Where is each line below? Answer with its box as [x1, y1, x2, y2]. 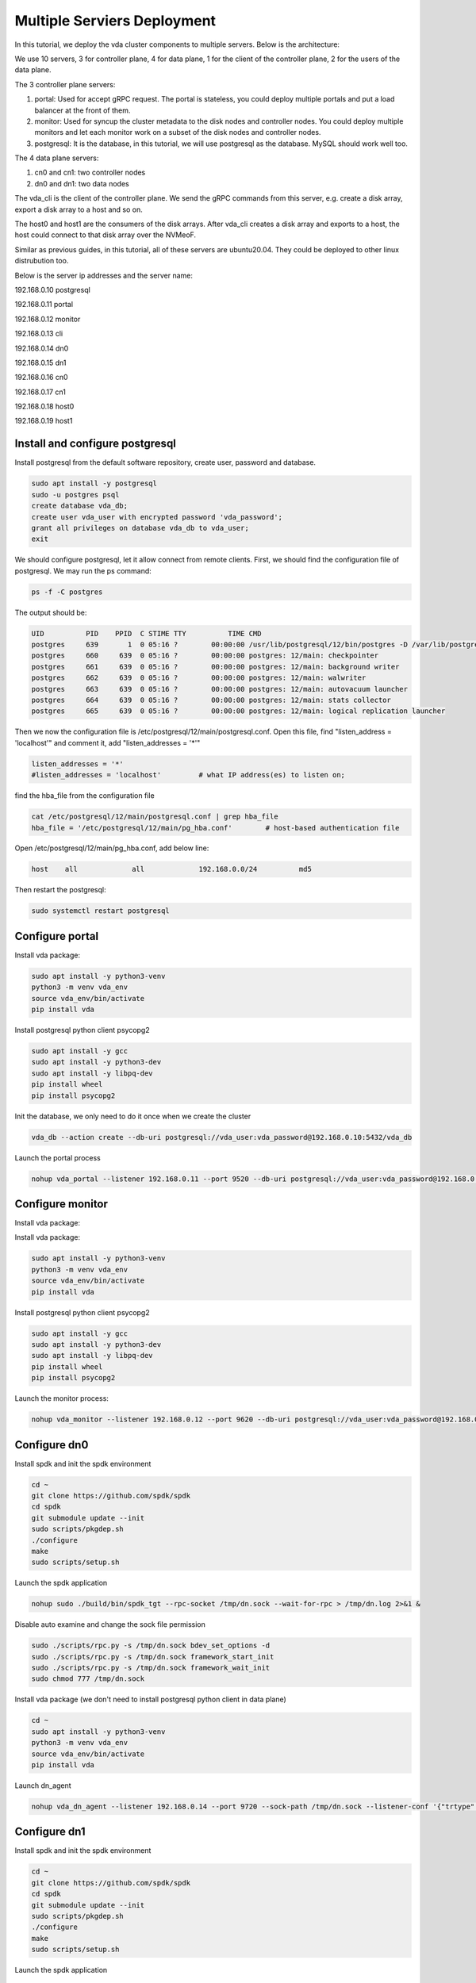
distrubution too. [14, 256, 69, 266]
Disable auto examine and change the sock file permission [14, 1620, 205, 1629]
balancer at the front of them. [34, 105, 131, 115]
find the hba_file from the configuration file [14, 791, 155, 800]
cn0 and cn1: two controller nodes [34, 167, 146, 178]
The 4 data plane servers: [14, 153, 99, 163]
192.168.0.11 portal [14, 300, 74, 309]
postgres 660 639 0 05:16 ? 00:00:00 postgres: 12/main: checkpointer [31, 651, 379, 660]
